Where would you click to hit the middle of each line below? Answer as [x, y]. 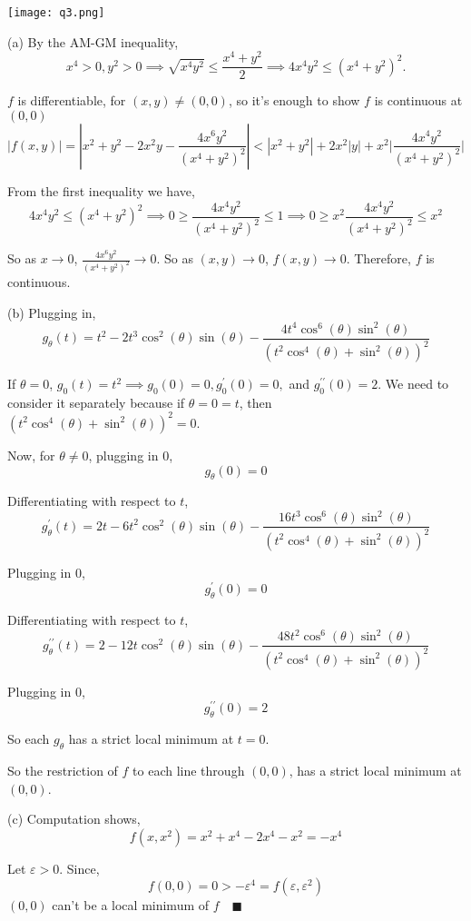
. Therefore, [378, 258]
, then [255, 402]
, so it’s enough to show [294, 100]
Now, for [31, 455]
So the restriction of [63, 771]
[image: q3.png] [56, 13]
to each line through [189, 771]
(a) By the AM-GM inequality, [93, 41]
